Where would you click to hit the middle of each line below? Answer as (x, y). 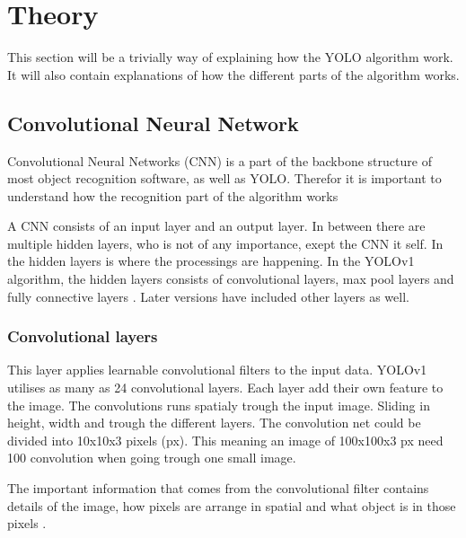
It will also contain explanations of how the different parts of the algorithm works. (233, 74)
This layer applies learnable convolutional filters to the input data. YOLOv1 (217, 370)
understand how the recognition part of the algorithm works (173, 195)
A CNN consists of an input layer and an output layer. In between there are (216, 226)
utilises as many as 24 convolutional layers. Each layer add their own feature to (225, 388)
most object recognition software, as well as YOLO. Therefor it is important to (224, 178)
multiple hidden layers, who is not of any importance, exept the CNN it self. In (225, 243)
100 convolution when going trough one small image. (152, 458)
